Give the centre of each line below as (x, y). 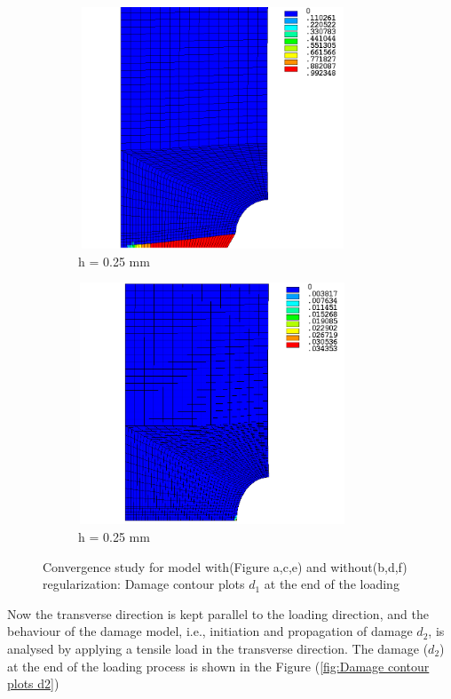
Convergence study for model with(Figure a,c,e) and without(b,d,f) (225, 566)
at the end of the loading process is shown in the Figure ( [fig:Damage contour (218, 666)
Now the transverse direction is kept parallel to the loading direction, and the (218, 613)
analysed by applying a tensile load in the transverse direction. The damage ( (218, 648)
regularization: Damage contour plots (144, 584)
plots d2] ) (33, 683)
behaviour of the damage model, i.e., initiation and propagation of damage (210, 631)
